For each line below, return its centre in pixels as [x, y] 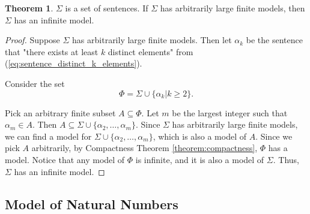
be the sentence [274, 40]
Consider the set [35, 83]
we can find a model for [48, 136]
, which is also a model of [199, 136]
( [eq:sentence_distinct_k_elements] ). [74, 63]
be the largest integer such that [230, 112]
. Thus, [286, 159]
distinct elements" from [150, 51]
